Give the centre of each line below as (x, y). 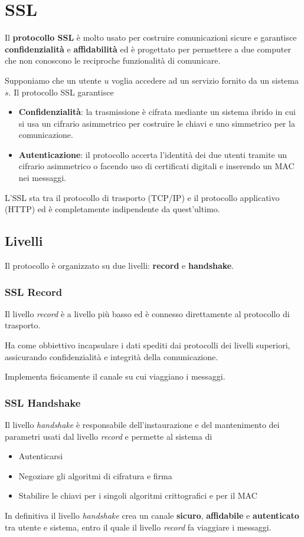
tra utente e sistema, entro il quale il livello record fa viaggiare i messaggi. (138, 527)
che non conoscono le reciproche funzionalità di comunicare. (113, 60)
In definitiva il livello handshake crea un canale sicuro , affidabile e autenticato (152, 515)
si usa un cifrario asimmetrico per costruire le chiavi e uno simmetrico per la (157, 123)
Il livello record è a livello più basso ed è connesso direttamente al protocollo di (147, 313)
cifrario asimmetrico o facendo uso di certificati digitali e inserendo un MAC (156, 166)
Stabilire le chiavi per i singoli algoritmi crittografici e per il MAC (138, 495)
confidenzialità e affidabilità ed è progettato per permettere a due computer (148, 49)
